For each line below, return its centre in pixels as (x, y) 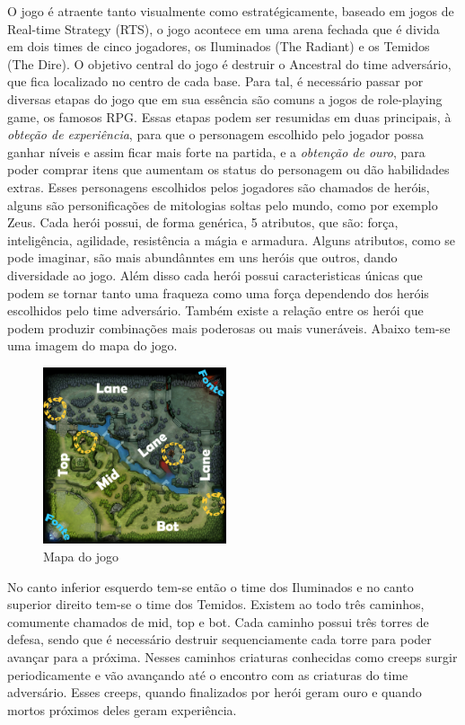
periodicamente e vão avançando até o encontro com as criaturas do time (208, 674)
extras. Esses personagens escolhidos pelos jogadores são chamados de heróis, (219, 186)
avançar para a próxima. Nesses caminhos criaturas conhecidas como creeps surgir (232, 656)
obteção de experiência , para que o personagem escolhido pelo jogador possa (216, 134)
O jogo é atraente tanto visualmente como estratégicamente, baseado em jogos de (231, 11)
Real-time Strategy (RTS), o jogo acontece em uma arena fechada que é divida (224, 28)
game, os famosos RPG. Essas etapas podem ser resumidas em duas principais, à (229, 116)
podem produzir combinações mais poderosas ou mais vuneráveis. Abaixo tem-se (229, 327)
